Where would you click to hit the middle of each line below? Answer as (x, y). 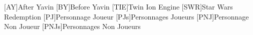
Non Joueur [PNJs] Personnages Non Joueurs (72, 26)
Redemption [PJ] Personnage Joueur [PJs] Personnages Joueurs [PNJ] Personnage (126, 16)
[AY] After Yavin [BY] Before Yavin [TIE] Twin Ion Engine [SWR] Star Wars (118, 6)
